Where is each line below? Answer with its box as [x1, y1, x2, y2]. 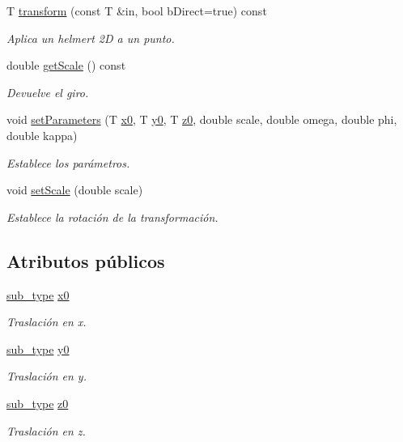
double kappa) [6, 126, 78, 143]
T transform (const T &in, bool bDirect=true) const [6, 2, 267, 19]
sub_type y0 [6, 340, 70, 357]
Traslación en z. [6, 422, 86, 439]
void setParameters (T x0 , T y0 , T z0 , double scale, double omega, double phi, [6, 111, 397, 128]
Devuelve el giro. [6, 83, 89, 100]
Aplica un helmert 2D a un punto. [6, 29, 175, 46]
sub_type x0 [6, 286, 70, 303]
